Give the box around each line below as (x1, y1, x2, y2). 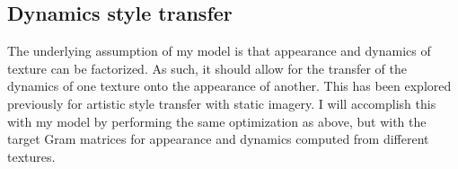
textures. (7, 147, 56, 165)
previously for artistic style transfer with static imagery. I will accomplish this (7, 93, 436, 112)
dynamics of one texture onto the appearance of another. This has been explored (7, 76, 452, 95)
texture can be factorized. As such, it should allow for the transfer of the (7, 58, 408, 77)
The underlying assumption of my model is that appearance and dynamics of (7, 41, 431, 60)
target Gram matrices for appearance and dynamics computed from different (7, 129, 429, 148)
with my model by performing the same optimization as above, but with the (7, 111, 427, 130)
